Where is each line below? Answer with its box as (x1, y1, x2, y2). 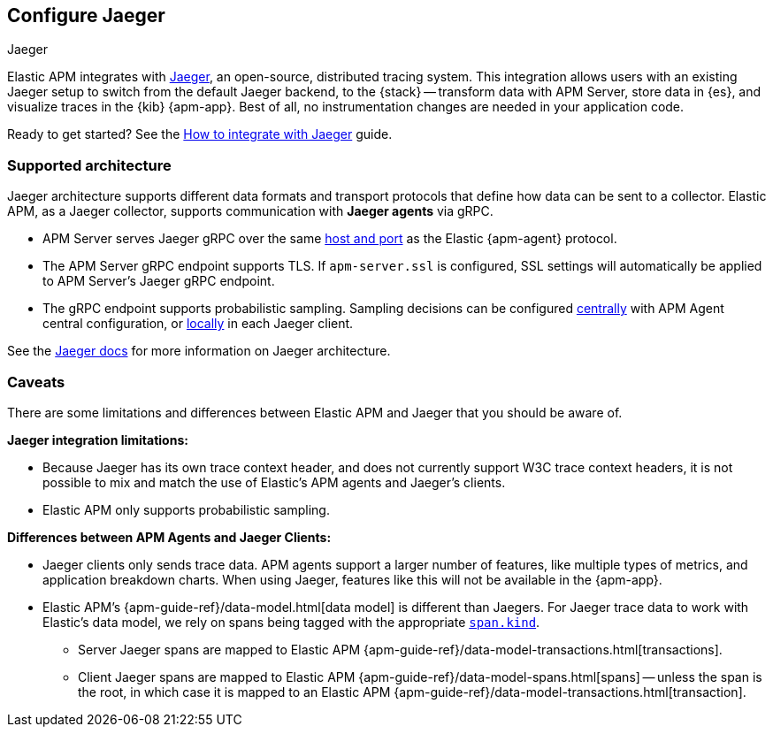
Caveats (7, 372, 65, 391)
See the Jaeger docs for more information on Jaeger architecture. (7, 343, 391, 359)
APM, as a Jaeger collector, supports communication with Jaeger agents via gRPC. (7, 203, 494, 219)
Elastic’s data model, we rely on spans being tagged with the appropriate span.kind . (42, 614, 540, 630)
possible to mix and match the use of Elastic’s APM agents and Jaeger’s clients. (42, 474, 506, 490)
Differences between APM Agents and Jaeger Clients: (7, 529, 332, 545)
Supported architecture (7, 156, 172, 174)
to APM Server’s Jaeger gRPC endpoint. (42, 273, 275, 289)
